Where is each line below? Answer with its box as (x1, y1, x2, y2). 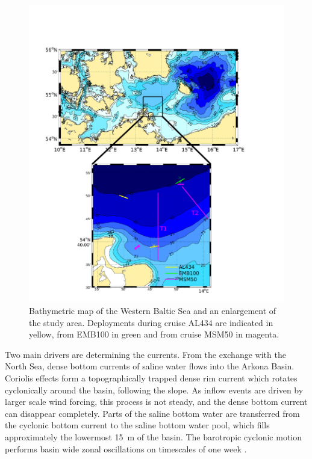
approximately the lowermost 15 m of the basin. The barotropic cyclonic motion (5, 431, 302, 443)
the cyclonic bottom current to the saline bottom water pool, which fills (5, 419, 270, 431)
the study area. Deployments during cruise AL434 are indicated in (29, 316, 273, 328)
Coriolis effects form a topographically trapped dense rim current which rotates (5, 372, 298, 384)
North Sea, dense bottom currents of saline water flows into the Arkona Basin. (5, 360, 295, 372)
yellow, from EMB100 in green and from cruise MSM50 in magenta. (29, 328, 279, 340)
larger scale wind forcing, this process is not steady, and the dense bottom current (5, 395, 308, 408)
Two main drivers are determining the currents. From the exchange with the (5, 348, 286, 360)
